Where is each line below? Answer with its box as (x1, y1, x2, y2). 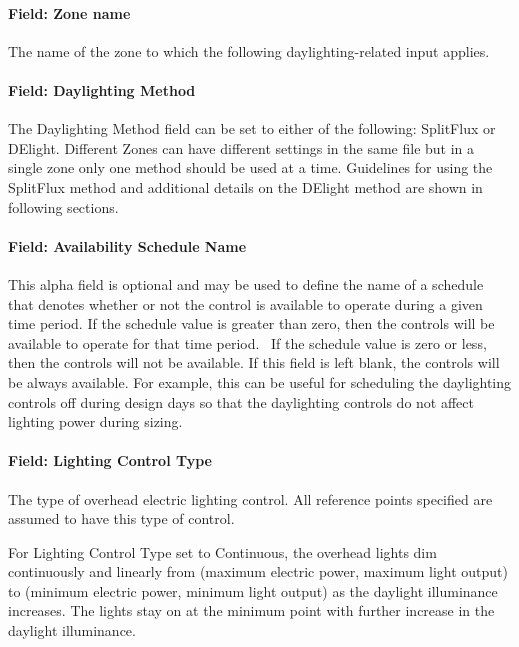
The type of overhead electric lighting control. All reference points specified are (8, 488, 493, 509)
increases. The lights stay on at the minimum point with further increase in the (8, 600, 495, 621)
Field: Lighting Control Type (8, 450, 212, 471)
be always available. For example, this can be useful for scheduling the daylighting (8, 371, 512, 392)
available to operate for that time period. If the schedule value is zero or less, (8, 332, 487, 353)
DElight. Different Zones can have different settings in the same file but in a (8, 137, 475, 158)
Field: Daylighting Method (8, 79, 196, 100)
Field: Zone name (8, 2, 131, 23)
